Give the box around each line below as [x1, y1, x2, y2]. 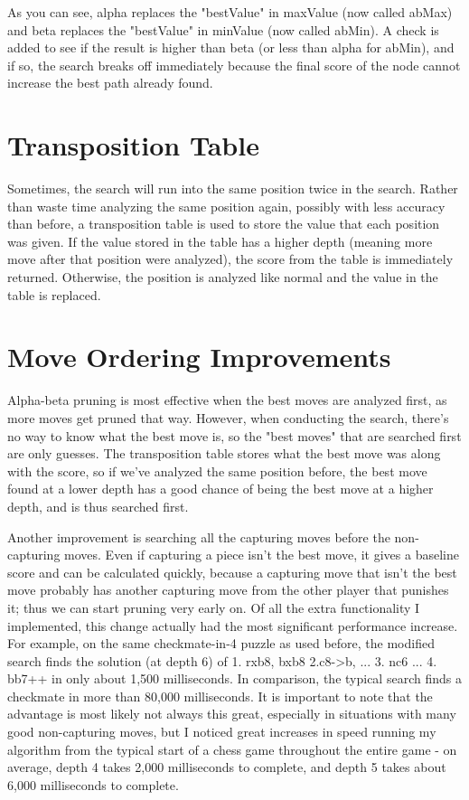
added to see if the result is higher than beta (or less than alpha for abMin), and [7, 38, 455, 57]
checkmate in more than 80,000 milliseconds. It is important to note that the [7, 686, 433, 705]
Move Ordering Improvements [7, 338, 391, 375]
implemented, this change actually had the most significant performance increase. [7, 616, 458, 635]
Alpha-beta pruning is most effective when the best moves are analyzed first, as [7, 391, 447, 409]
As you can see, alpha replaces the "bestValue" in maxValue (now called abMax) [7, 3, 453, 21]
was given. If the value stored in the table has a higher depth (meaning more [7, 231, 433, 250]
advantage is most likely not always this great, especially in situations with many [7, 704, 456, 723]
